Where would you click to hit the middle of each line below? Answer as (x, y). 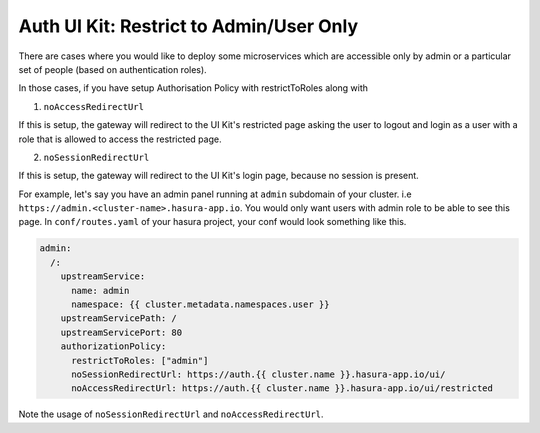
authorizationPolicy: (113, 346)
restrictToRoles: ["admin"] (140, 360)
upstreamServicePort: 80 (121, 332)
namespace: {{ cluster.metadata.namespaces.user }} (200, 304)
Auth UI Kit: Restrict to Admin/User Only (188, 26)
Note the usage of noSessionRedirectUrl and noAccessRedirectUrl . (171, 414)
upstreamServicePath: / (118, 318)
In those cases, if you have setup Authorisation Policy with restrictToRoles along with (193, 88)
